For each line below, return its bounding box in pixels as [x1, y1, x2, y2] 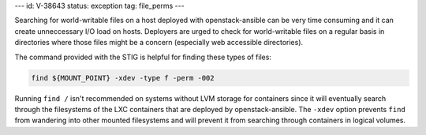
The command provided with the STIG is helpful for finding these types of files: [14, 52, 272, 62]
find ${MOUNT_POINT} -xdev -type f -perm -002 [31, 73, 215, 82]
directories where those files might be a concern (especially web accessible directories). [14, 38, 304, 47]
